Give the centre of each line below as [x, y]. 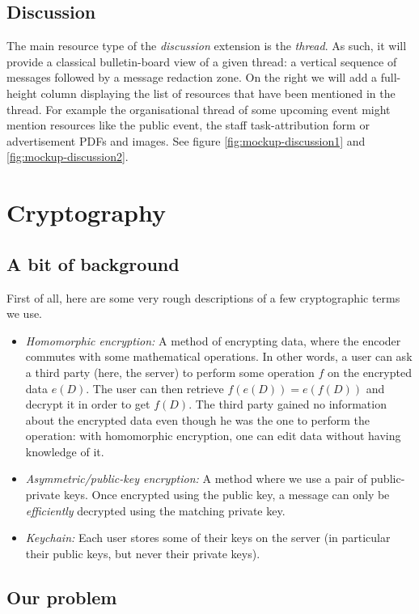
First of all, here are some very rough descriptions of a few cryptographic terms [203, 297]
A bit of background [93, 263]
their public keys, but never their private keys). [143, 553]
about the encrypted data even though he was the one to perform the [198, 419]
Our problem [62, 597]
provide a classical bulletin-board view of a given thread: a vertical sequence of [202, 61]
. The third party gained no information [288, 404]
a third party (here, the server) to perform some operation [170, 372]
